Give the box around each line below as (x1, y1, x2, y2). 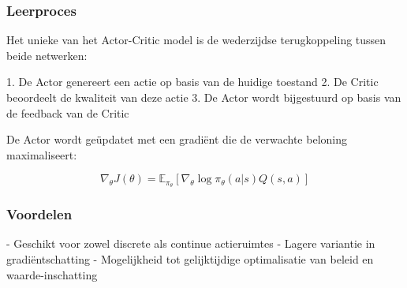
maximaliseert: (6, 146, 77, 163)
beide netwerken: (6, 47, 88, 63)
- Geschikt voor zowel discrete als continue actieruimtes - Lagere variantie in (6, 235, 375, 252)
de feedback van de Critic (6, 104, 129, 121)
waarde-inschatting (6, 266, 98, 282)
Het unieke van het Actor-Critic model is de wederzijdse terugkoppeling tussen (6, 32, 386, 48)
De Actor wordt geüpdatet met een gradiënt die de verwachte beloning (6, 131, 347, 148)
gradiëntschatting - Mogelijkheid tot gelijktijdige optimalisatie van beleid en (6, 251, 374, 267)
